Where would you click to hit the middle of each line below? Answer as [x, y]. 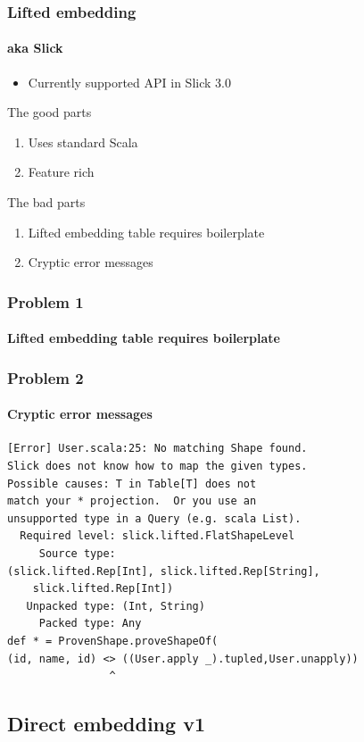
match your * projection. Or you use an [132, 501]
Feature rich [61, 172]
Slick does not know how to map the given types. [157, 467]
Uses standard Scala [83, 142]
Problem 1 [45, 301]
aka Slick [35, 48]
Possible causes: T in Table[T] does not [132, 484]
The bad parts [46, 202]
